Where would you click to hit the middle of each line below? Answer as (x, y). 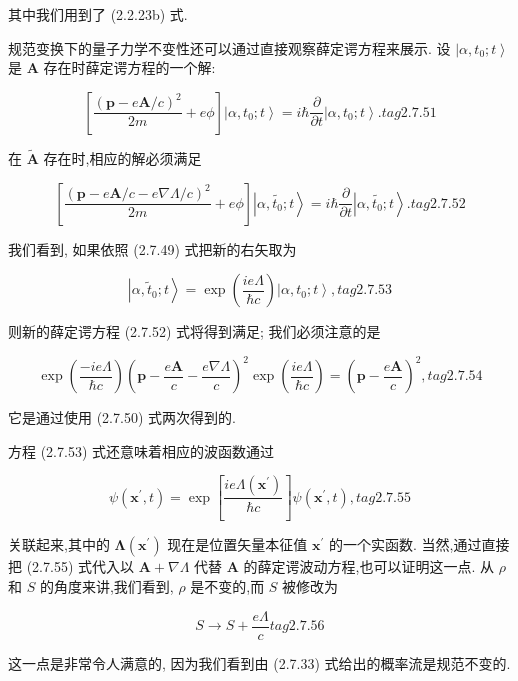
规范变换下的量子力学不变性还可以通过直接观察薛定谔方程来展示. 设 (229, 47)
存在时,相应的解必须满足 (122, 158)
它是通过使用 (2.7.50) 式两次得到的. (122, 417)
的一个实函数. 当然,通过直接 (419, 544)
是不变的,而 (227, 585)
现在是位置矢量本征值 (237, 544)
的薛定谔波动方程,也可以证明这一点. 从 (368, 566)
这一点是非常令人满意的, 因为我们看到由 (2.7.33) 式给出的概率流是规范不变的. (259, 662)
